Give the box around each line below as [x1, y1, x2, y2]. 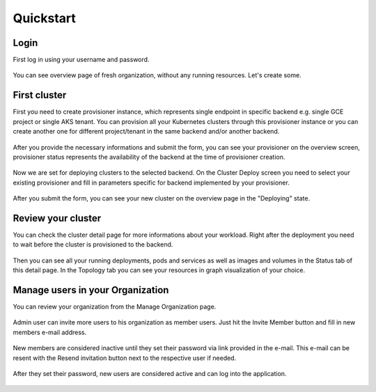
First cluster [13, 89, 67, 101]
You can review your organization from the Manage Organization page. [13, 303, 217, 311]
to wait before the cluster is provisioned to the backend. [13, 240, 173, 249]
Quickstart [13, 10, 77, 26]
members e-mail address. [13, 328, 87, 336]
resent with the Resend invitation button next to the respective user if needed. [13, 354, 237, 362]
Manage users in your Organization [13, 284, 169, 296]
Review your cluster [13, 212, 102, 224]
